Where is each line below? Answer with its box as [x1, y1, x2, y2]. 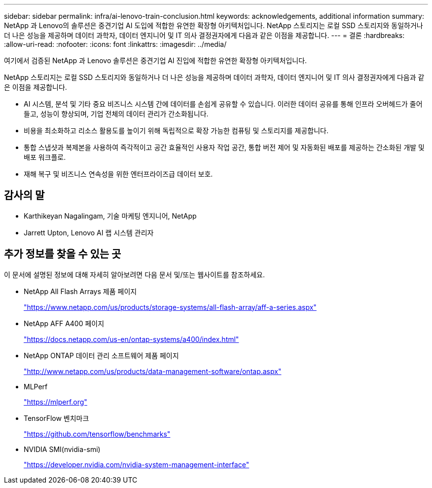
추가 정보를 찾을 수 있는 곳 [4, 248, 121, 261]
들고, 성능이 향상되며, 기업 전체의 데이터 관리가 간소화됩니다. [24, 110, 209, 118]
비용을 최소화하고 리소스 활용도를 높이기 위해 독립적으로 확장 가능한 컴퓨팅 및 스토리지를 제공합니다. [24, 126, 329, 135]
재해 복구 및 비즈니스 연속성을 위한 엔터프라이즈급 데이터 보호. [24, 170, 213, 178]
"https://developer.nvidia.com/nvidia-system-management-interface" [24, 460, 250, 469]
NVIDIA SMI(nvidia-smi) [24, 445, 101, 453]
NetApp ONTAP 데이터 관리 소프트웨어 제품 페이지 [24, 351, 179, 360]
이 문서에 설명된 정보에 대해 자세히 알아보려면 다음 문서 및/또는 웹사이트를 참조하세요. [4, 270, 265, 279]
